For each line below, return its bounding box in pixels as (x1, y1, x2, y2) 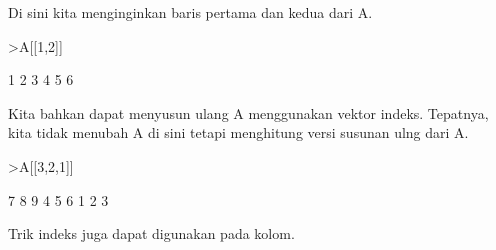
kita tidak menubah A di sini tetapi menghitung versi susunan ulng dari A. (8, 122, 469, 143)
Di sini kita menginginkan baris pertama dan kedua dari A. (8, 2, 373, 22)
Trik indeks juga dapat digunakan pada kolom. (8, 223, 295, 244)
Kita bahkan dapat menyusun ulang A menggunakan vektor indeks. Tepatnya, (8, 102, 489, 123)
